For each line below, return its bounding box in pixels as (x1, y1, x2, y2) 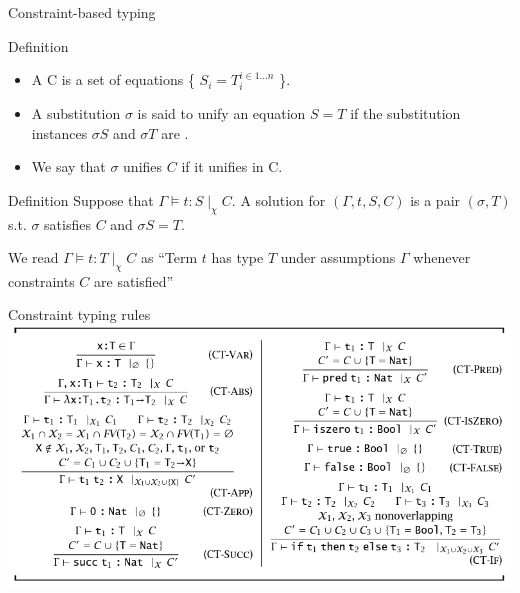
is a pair (410, 189, 461, 210)
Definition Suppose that (8, 189, 154, 210)
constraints (8, 270, 75, 291)
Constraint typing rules (8, 304, 151, 325)
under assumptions (280, 247, 396, 268)
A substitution (31, 102, 121, 123)
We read (8, 247, 59, 268)
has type (211, 247, 264, 268)
